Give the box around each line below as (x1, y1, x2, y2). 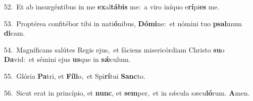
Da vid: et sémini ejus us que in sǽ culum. (4, 54, 131, 64)
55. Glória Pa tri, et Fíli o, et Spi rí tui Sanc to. (4, 70, 146, 81)
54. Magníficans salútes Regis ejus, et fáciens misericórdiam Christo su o (4, 44, 225, 54)
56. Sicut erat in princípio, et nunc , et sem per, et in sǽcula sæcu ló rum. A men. (4, 87, 250, 98)
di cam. (4, 28, 25, 38)
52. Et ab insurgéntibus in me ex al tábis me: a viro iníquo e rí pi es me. (4, 1, 219, 11)
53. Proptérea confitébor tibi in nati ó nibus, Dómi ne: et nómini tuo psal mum (4, 18, 242, 28)
